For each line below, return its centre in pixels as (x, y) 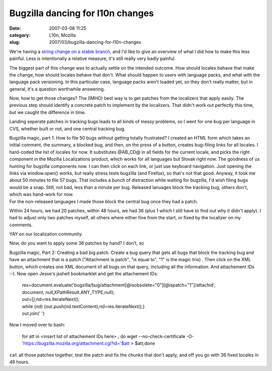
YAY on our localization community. (46, 234)
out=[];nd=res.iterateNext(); (51, 299)
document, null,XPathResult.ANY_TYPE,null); (69, 292)
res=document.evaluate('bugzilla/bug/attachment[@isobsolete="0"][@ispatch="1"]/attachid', (119, 285)
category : (20, 35)
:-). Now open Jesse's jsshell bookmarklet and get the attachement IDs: (84, 274)
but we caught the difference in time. (48, 112)
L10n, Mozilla (62, 35)
